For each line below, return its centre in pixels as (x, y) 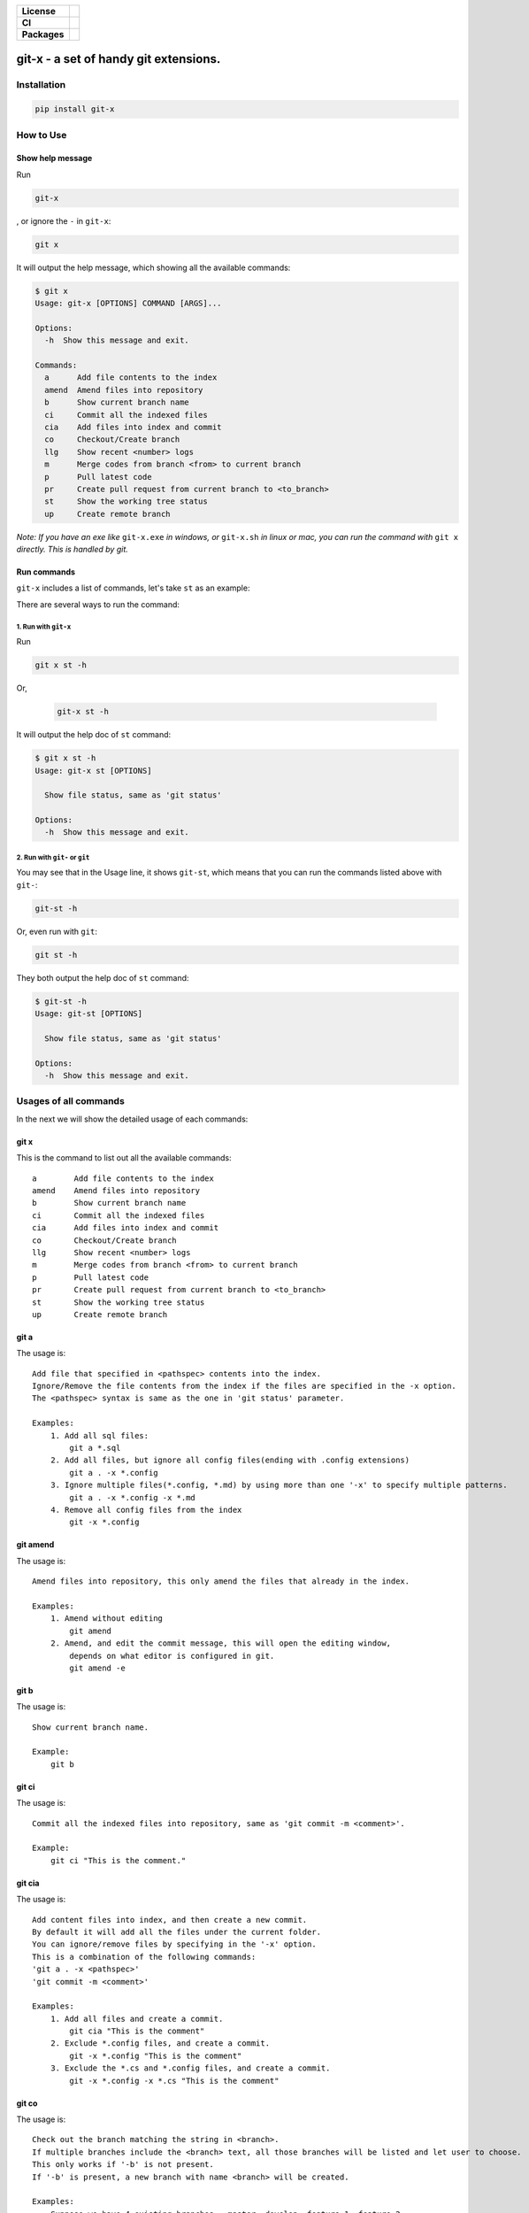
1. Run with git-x (44, 627)
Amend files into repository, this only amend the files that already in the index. (221, 1581)
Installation (41, 85)
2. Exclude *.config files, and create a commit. (160, 2043)
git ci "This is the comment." (118, 1860)
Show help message (54, 158)
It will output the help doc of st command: (94, 735)
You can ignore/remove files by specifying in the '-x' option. (175, 1944)
